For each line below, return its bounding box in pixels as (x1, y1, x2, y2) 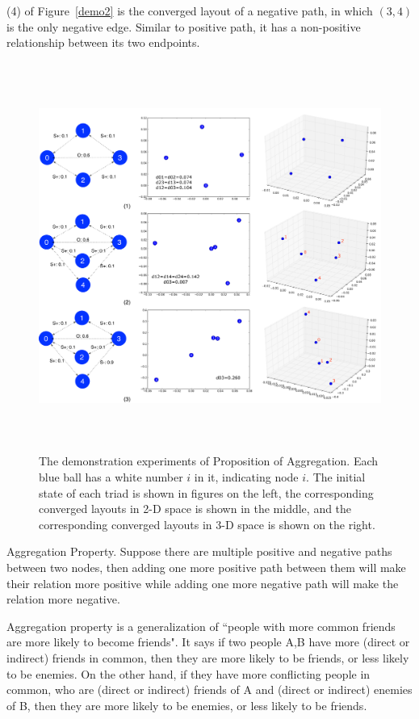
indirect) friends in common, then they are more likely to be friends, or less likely (6, 649, 409, 666)
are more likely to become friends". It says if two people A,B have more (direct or (6, 633, 410, 650)
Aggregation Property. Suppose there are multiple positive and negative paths (6, 543, 392, 560)
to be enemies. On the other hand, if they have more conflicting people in (6, 665, 371, 682)
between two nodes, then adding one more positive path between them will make (6, 558, 406, 575)
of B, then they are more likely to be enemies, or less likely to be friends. (6, 696, 367, 713)
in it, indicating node (194, 468, 299, 485)
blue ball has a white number (39, 468, 183, 485)
